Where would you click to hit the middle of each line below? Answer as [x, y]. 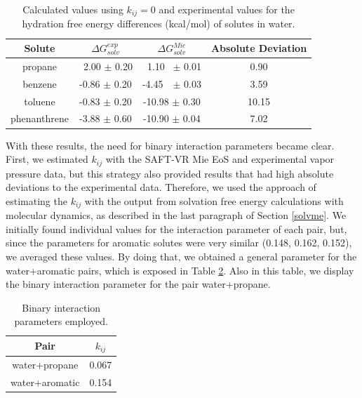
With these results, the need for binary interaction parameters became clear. [170, 145]
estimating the [36, 200]
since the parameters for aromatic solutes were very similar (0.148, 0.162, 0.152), [179, 243]
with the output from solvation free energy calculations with [214, 200]
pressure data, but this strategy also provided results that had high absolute [170, 173]
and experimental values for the [227, 9]
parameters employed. [61, 321]
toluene [40, 101]
